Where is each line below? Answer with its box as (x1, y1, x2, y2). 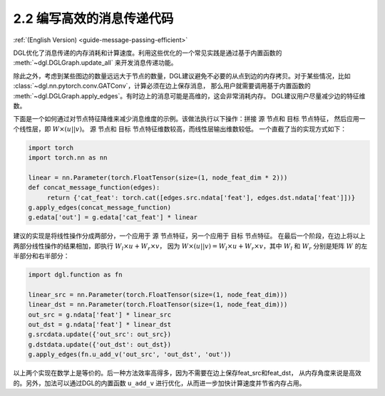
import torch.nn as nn (28, 154, 108, 162)
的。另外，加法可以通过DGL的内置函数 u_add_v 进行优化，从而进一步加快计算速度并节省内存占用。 (13, 378, 306, 387)
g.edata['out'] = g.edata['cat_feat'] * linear (28, 214, 197, 222)
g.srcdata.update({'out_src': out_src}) (28, 330, 171, 338)
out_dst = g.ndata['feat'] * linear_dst (28, 321, 171, 329)
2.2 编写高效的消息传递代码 (13, 11, 174, 26)
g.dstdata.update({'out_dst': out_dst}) (28, 340, 171, 348)
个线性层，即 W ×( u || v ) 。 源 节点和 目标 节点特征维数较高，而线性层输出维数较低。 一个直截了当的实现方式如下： (13, 125, 347, 133)
